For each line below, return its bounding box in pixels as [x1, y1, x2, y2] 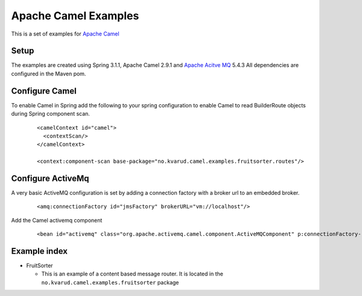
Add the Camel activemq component [11, 216, 103, 224]
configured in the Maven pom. [11, 70, 86, 77]
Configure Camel [11, 86, 77, 96]
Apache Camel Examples [11, 9, 139, 22]
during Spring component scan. [11, 110, 91, 118]
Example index [11, 246, 68, 256]
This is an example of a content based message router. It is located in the [41, 270, 223, 277]
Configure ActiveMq [11, 173, 90, 183]
